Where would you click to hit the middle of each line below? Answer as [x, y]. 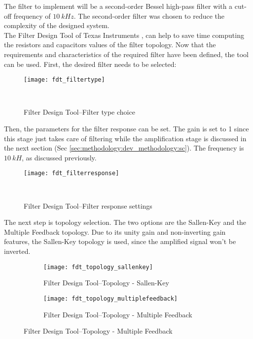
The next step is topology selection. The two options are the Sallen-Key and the [125, 222]
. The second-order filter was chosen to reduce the [149, 15]
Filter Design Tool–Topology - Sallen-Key [106, 283]
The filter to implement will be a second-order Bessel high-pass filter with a [118, 6]
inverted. [17, 251]
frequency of [32, 15]
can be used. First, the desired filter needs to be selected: [90, 64]
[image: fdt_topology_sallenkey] [98, 267]
